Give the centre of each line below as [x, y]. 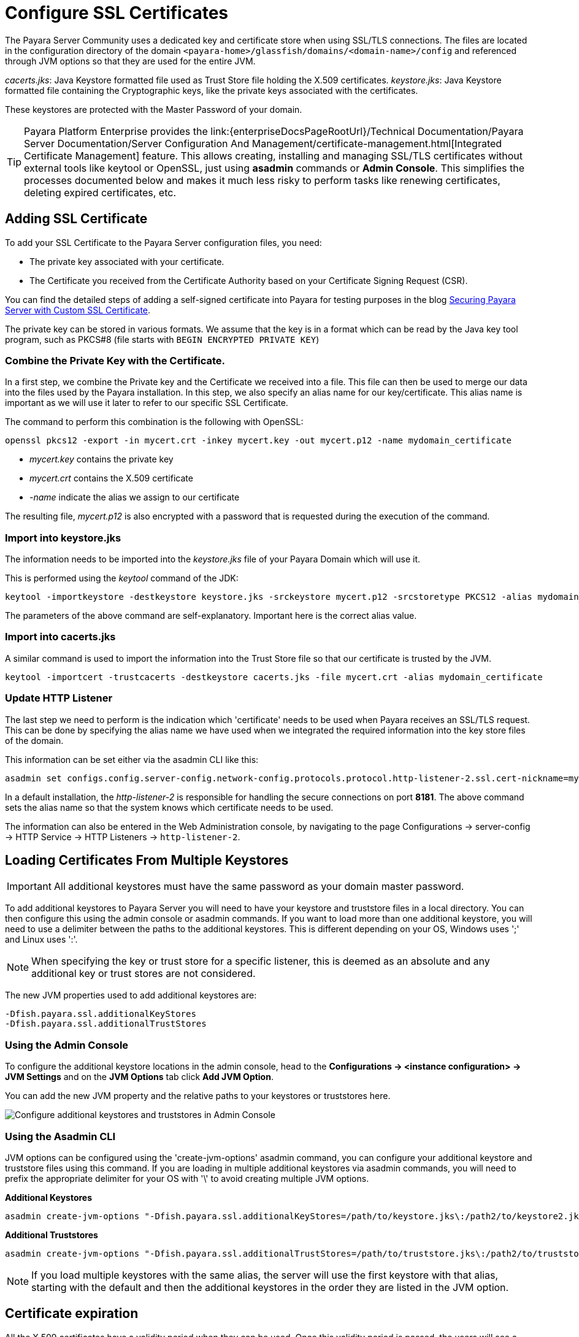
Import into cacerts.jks [60, 637]
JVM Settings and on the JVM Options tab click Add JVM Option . [139, 1077]
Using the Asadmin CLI [60, 1136]
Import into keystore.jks [63, 538]
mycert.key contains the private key [102, 459]
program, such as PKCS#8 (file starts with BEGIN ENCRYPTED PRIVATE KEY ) [162, 339]
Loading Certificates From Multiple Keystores [147, 860]
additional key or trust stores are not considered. [144, 974]
